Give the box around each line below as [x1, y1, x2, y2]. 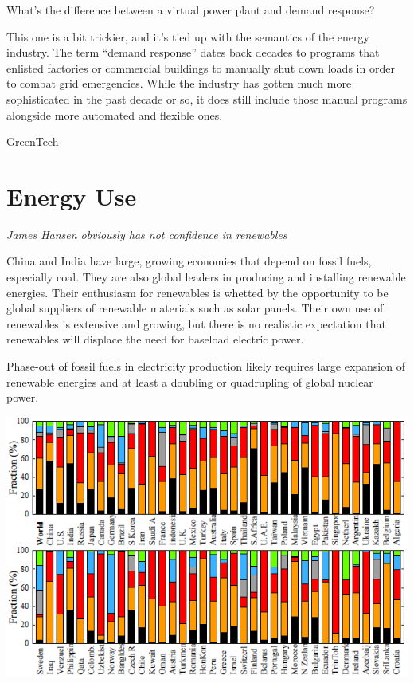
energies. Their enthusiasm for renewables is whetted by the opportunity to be [6, 284, 389, 300]
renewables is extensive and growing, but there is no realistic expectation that [6, 315, 386, 332]
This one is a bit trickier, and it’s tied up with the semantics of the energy [6, 28, 369, 45]
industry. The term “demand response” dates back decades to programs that [6, 44, 380, 61]
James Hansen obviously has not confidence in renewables [6, 226, 287, 242]
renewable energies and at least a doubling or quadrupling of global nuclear [6, 373, 373, 390]
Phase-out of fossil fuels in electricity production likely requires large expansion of [6, 358, 405, 375]
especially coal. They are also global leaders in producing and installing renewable [6, 269, 406, 285]
